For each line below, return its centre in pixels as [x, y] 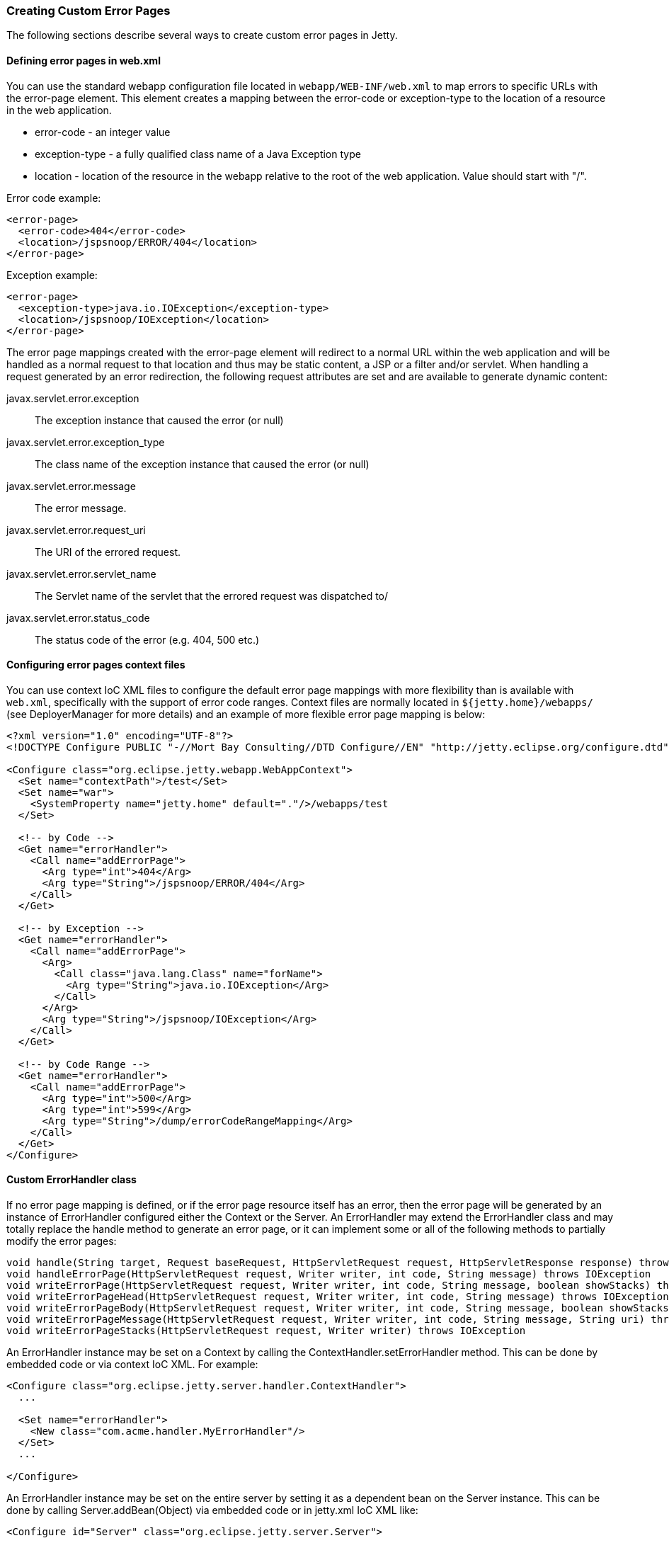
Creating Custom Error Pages [88, 11]
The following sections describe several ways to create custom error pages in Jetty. [202, 35]
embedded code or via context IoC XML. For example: [132, 1365]
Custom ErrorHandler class [72, 1180]
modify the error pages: [62, 1241]
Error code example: [54, 198]
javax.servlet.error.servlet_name [81, 574]
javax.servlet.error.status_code [78, 617]
